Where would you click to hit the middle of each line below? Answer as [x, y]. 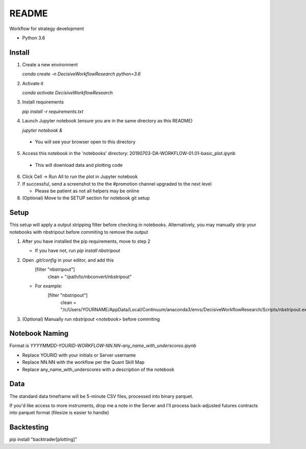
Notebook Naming [39, 333]
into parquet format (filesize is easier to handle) [59, 413]
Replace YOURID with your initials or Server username [79, 355]
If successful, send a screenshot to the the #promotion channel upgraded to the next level [117, 184]
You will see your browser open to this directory [85, 142]
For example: [49, 286]
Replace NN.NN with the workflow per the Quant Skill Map [83, 362]
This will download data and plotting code [79, 165]
